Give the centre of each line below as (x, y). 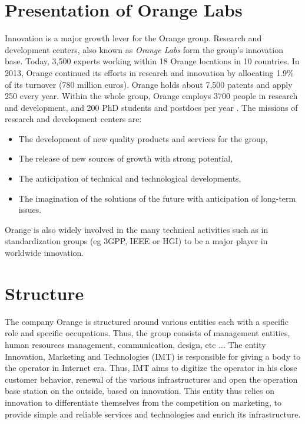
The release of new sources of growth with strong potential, (126, 158)
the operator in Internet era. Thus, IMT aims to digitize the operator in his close (151, 368)
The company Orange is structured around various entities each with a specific (147, 321)
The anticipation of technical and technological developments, (130, 178)
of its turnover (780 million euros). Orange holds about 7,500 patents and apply (149, 84)
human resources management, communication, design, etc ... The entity (135, 344)
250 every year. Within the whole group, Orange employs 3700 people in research (151, 96)
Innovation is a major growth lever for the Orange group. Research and (133, 38)
